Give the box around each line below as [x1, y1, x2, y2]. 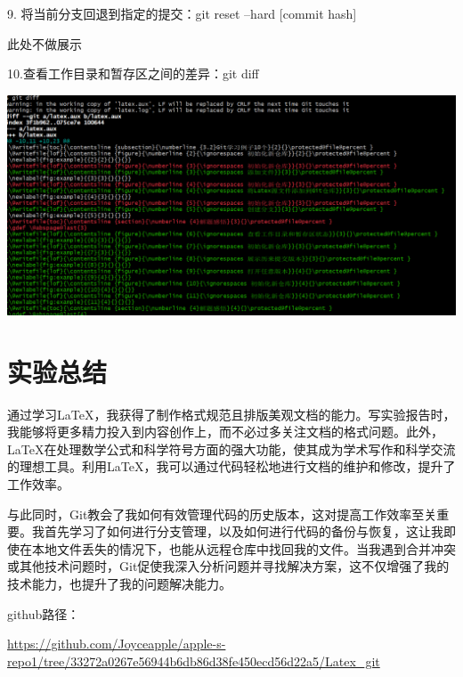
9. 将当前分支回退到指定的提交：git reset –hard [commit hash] [7, 4, 357, 22]
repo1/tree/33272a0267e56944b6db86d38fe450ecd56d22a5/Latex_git [7, 651, 380, 670]
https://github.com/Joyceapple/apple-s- [7, 634, 226, 653]
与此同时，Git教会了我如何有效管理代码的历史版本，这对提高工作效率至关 [7, 504, 437, 523]
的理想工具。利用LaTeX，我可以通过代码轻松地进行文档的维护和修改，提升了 [7, 457, 456, 476]
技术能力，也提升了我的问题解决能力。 [7, 574, 231, 592]
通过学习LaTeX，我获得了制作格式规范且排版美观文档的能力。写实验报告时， [7, 404, 456, 423]
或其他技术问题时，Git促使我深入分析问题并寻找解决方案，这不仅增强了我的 [7, 557, 450, 575]
